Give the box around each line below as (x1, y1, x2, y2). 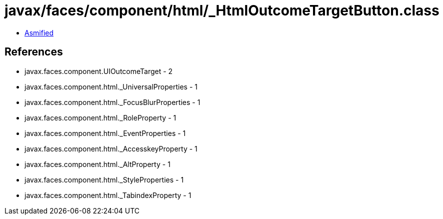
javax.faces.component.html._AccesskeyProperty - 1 (24, 144, 197, 153)
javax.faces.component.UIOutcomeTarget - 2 (24, 66, 173, 75)
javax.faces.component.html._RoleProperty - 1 (24, 113, 176, 122)
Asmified (24, 28, 54, 37)
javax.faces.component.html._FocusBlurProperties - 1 (24, 97, 200, 106)
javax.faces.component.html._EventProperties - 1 (24, 128, 186, 137)
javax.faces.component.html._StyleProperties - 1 (24, 175, 184, 184)
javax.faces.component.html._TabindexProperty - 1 (24, 190, 191, 199)
